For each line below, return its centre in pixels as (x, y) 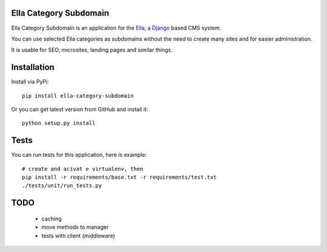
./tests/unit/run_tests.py (62, 186)
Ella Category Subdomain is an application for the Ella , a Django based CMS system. (116, 28)
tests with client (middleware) (78, 236)
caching (51, 219)
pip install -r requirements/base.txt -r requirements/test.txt (120, 177)
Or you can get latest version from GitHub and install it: (80, 109)
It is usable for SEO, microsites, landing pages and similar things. (92, 50)
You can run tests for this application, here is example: (79, 155)
